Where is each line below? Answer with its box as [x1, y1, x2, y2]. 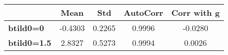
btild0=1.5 [8, 37, 51, 48]
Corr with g [171, 7, 220, 18]
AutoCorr [124, 7, 163, 18]
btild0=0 [8, 22, 44, 34]
